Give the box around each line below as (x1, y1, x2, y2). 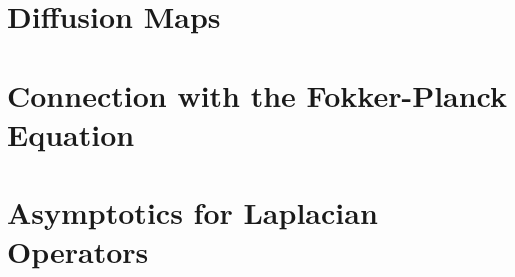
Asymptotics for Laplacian (7, 192, 378, 233)
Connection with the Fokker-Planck (7, 74, 508, 115)
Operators (7, 231, 149, 272)
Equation (7, 113, 135, 154)
